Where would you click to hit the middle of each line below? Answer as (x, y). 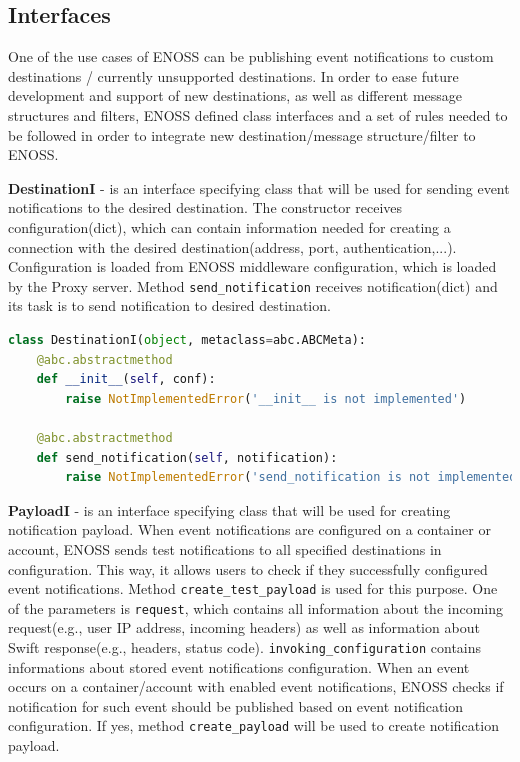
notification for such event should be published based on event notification (235, 705)
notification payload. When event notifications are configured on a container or (249, 529)
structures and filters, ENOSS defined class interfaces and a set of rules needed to (258, 114)
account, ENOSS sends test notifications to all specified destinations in (225, 548)
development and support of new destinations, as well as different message (235, 95)
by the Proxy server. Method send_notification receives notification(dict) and (253, 285)
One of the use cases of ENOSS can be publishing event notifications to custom (251, 56)
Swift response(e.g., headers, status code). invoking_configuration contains (245, 647)
